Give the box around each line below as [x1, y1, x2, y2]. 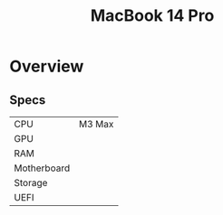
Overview [9, 56, 84, 77]
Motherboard [14, 162, 71, 174]
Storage [14, 177, 48, 189]
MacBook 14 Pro [90, 5, 215, 26]
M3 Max [78, 118, 114, 130]
